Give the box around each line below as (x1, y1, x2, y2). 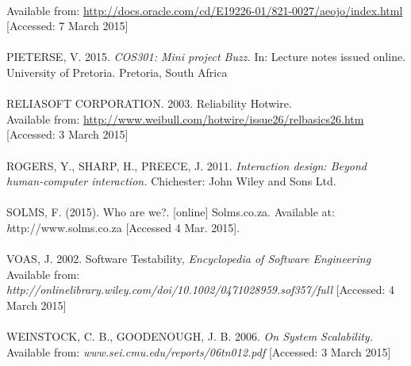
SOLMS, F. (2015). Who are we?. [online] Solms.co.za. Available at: (6, 204, 335, 220)
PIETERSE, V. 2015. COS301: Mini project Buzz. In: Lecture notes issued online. (6, 48, 406, 65)
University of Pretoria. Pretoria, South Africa (6, 63, 228, 80)
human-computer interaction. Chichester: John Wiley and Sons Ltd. (6, 173, 336, 189)
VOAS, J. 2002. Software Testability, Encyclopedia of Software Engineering (6, 250, 371, 267)
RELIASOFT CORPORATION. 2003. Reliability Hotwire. (6, 95, 292, 112)
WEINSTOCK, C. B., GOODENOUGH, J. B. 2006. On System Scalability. (6, 328, 373, 345)
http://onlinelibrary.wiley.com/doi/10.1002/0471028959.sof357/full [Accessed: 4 (6, 281, 395, 298)
